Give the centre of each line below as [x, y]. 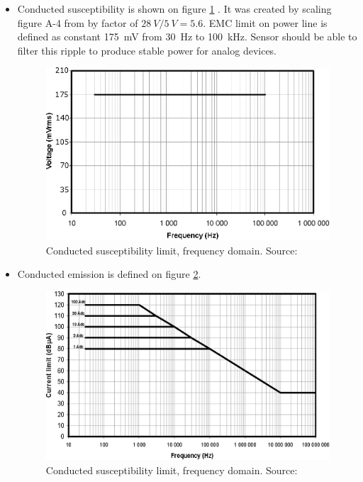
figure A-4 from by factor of [78, 22]
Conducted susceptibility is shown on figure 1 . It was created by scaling [174, 9]
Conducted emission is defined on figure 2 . [109, 274]
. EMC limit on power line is [265, 22]
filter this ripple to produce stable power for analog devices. [147, 50]
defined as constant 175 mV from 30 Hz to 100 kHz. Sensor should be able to [187, 37]
